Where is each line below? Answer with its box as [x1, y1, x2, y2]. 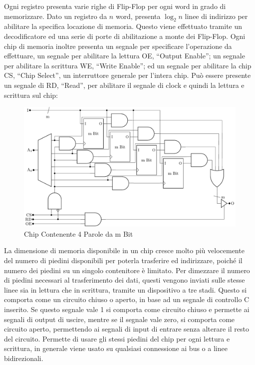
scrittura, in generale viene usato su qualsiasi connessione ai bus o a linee [4, 343, 228, 354]
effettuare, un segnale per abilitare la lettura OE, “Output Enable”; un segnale [4, 50, 245, 61]
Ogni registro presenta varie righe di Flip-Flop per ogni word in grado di [4, 1, 226, 11]
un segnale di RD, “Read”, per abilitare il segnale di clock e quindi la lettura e [4, 79, 245, 90]
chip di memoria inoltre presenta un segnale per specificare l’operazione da [4, 40, 232, 51]
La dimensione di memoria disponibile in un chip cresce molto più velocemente [4, 245, 245, 256]
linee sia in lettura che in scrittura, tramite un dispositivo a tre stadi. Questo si [4, 284, 247, 295]
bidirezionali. [4, 353, 43, 364]
